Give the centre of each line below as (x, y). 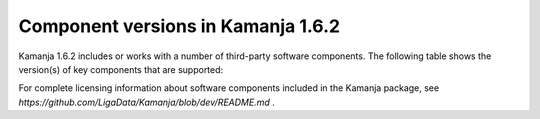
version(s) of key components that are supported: (121, 69)
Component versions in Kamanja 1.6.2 (179, 26)
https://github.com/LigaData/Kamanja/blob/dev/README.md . (146, 102)
